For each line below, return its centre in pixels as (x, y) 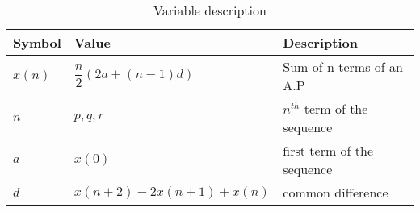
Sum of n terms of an (343, 67)
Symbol (37, 42)
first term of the (328, 150)
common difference (336, 192)
